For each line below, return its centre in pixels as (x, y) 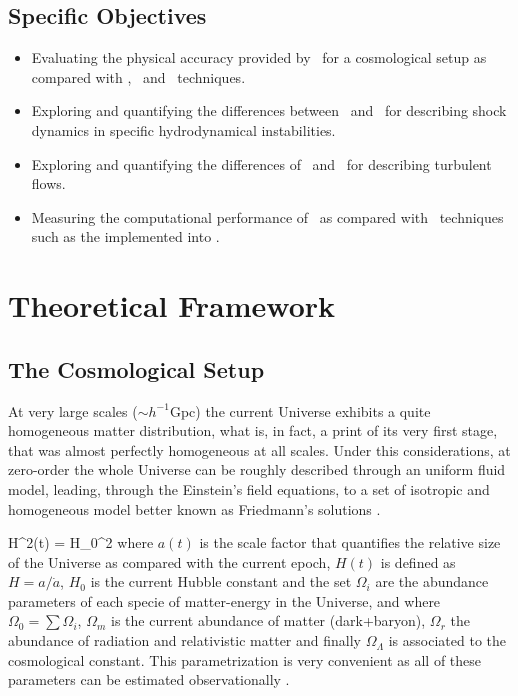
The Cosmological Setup (136, 368)
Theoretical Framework (172, 305)
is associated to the (447, 640)
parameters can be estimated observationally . (149, 679)
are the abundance (432, 581)
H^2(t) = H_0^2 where (81, 542)
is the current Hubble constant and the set (221, 581)
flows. (48, 183)
